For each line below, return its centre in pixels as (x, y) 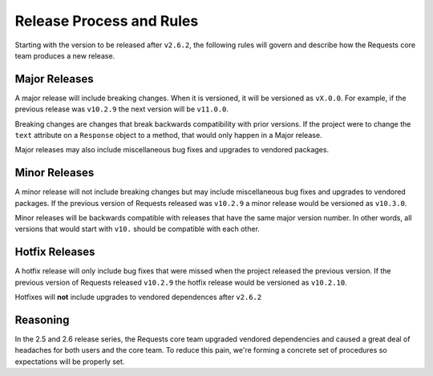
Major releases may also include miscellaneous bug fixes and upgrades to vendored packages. (172, 150)
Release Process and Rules (107, 21)
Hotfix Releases (55, 252)
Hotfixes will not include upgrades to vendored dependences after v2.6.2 (138, 297)
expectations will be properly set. (70, 362)
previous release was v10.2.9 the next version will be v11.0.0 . (121, 109)
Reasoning (42, 319)
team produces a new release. (65, 55)
